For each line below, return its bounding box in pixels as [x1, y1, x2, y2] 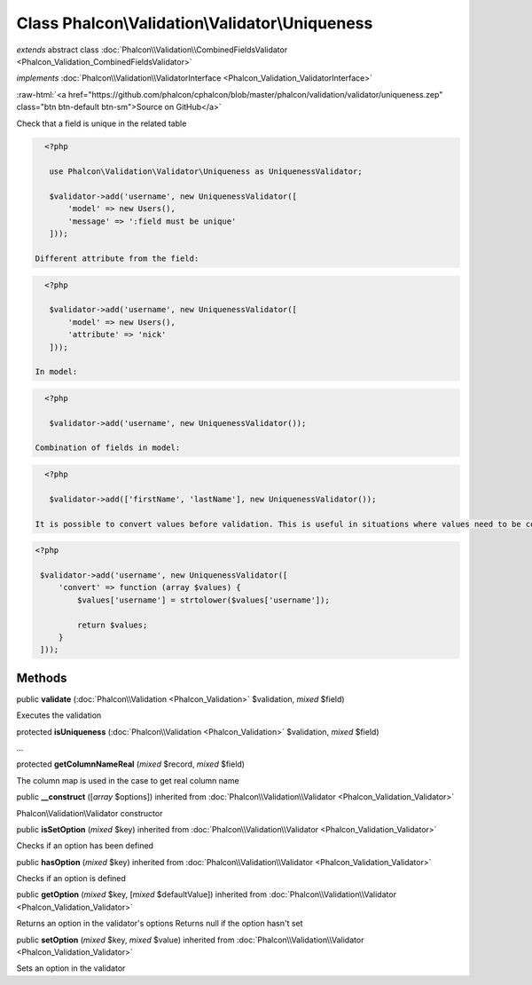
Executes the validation [16, 710, 102, 721]
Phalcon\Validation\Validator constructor [16, 808, 163, 818]
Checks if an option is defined [16, 873, 126, 884]
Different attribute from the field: [35, 254, 199, 264]
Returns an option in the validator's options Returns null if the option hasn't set [16, 918, 303, 929]
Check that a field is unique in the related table [16, 118, 187, 129]
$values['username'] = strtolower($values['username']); [76, 595, 330, 605]
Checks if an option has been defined [16, 840, 154, 851]
